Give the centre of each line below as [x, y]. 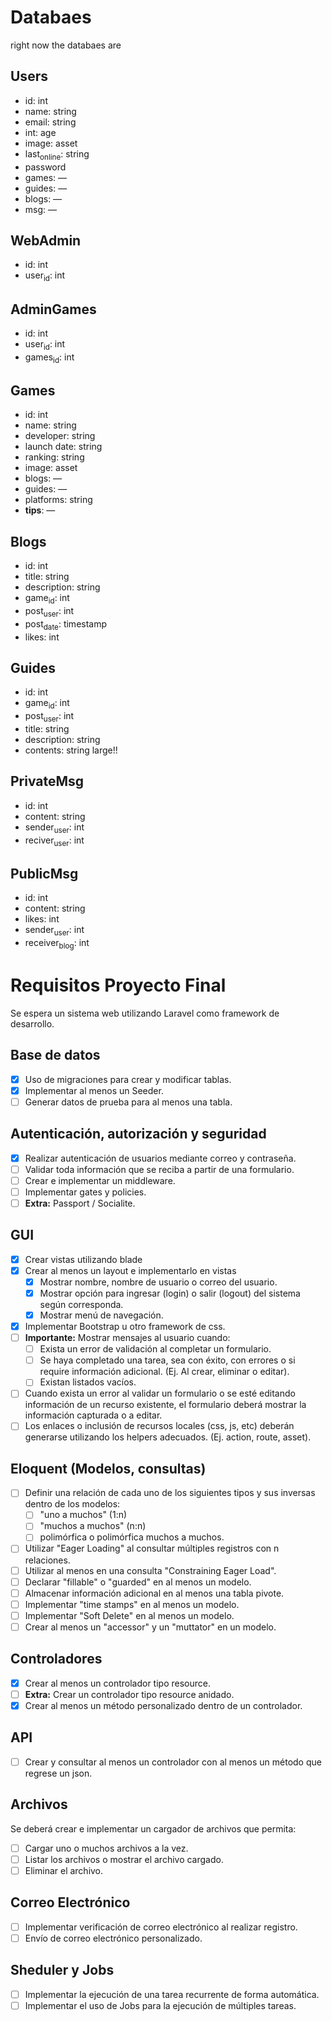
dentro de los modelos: [72, 1504]
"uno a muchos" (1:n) [83, 1515]
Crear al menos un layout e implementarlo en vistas [130, 1270]
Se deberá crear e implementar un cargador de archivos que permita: [153, 1828]
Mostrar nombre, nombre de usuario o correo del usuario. [158, 1282]
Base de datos [55, 1055]
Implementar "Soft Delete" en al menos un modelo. [129, 1615]
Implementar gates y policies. [85, 1192]
